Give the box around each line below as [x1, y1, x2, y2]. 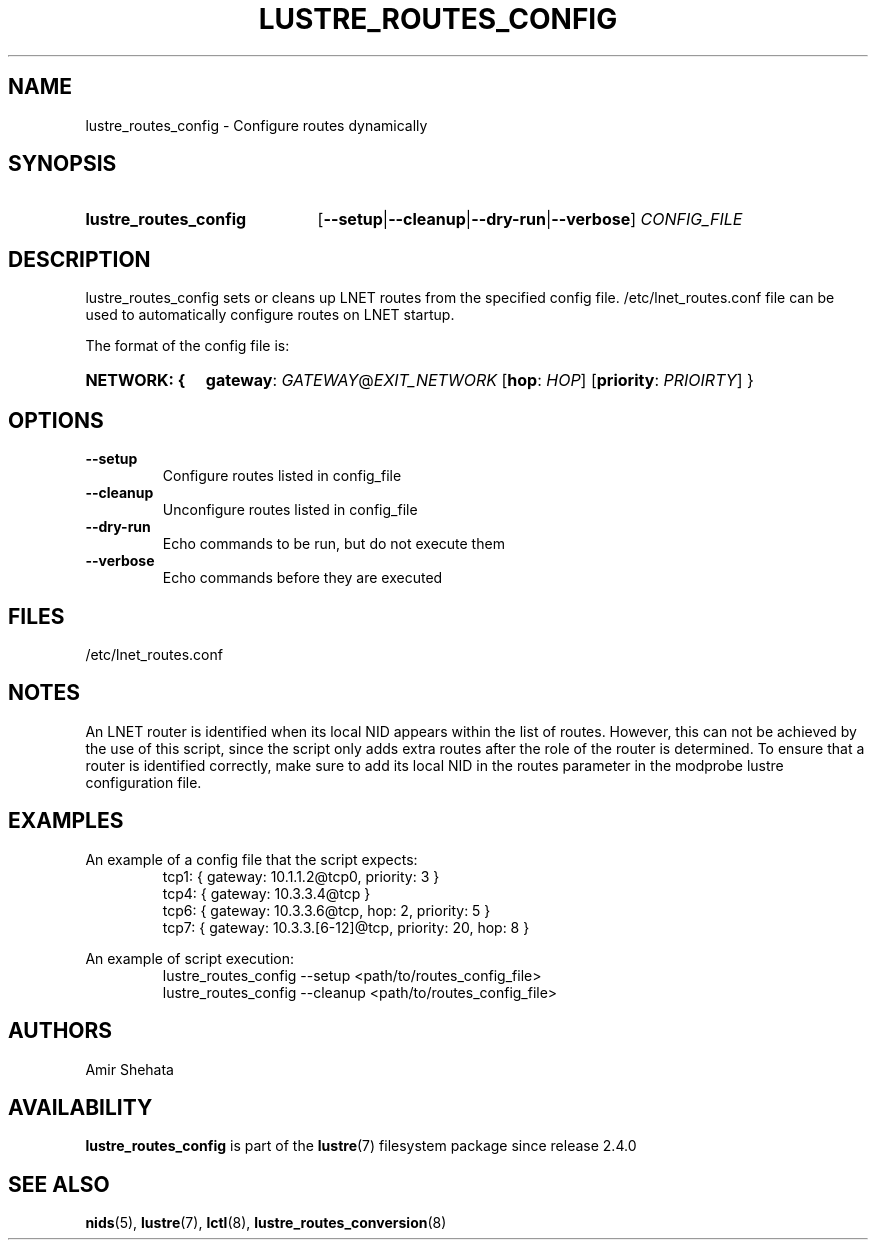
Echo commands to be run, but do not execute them [162, 535, 505, 553]
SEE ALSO [8, 1171, 110, 1197]
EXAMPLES [8, 808, 124, 834]
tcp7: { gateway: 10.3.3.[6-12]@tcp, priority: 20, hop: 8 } [162, 918, 530, 936]
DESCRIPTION [8, 246, 151, 272]
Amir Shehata [85, 1060, 174, 1078]
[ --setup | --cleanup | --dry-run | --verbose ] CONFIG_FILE [317, 209, 743, 230]
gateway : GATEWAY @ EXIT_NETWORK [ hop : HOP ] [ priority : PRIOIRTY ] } [205, 370, 754, 391]
